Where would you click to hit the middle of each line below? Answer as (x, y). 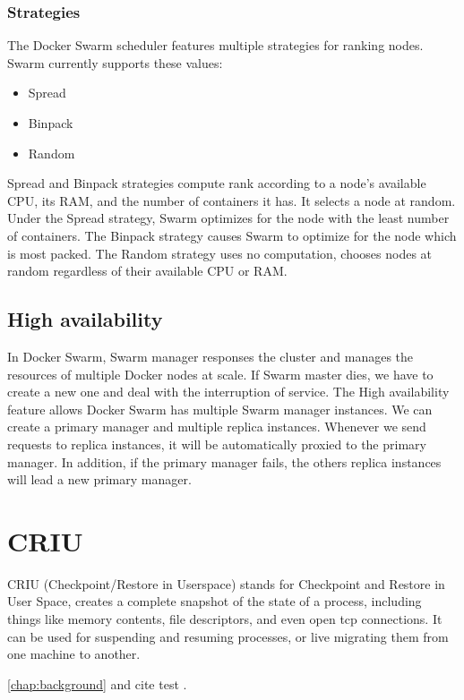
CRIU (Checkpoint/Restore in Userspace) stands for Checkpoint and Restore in (226, 583)
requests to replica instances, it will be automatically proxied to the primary (217, 444)
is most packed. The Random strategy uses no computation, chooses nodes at (220, 253)
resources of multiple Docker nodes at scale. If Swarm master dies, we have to (220, 374)
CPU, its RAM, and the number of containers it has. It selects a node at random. (232, 200)
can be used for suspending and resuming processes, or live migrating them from (228, 636)
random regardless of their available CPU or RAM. (147, 271)
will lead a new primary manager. (99, 479)
